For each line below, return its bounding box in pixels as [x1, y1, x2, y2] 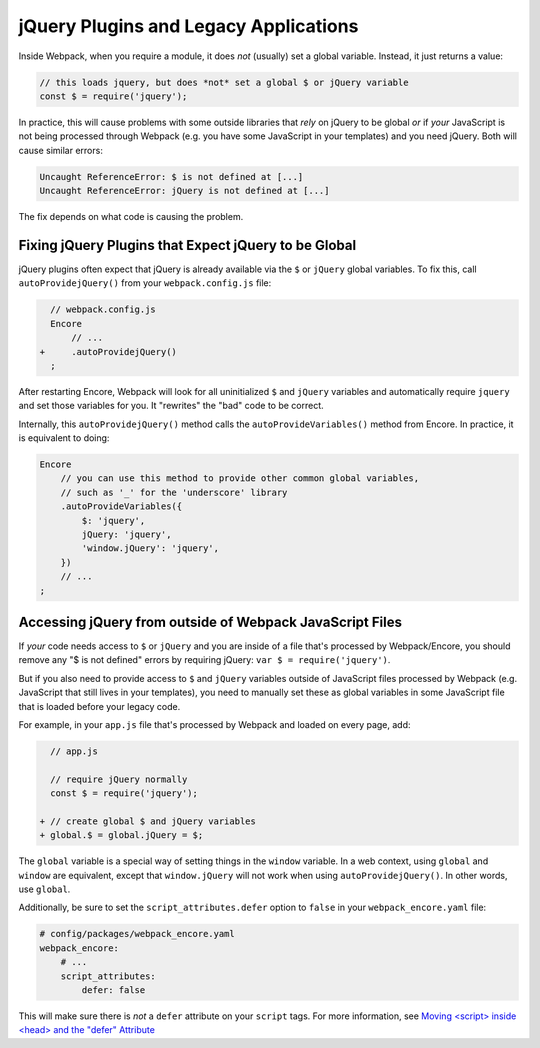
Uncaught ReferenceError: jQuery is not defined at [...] [39, 185, 330, 197]
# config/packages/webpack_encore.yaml [39, 928, 235, 940]
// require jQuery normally [50, 773, 188, 785]
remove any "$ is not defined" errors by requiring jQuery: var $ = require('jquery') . [18, 654, 391, 666]
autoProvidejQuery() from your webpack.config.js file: [18, 277, 272, 289]
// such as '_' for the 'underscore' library [60, 486, 288, 498]
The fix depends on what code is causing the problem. [18, 211, 244, 223]
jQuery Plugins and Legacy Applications [18, 15, 359, 37]
